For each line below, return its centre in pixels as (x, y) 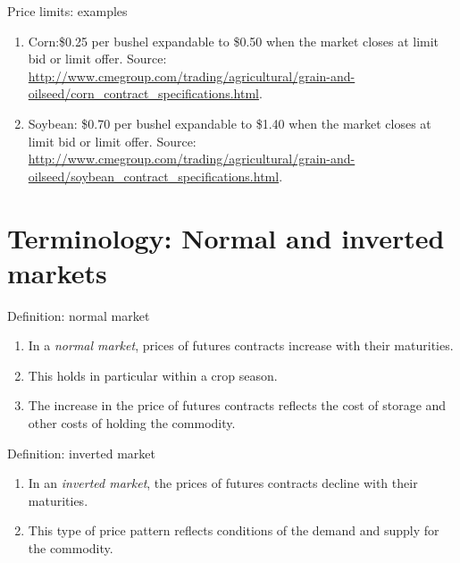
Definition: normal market (79, 315)
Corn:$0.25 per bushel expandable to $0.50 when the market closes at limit (234, 41)
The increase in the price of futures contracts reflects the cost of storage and (237, 405)
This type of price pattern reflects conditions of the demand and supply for (234, 530)
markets (57, 272)
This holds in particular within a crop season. (153, 375)
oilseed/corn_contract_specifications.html (143, 93)
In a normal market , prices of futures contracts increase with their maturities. (241, 345)
